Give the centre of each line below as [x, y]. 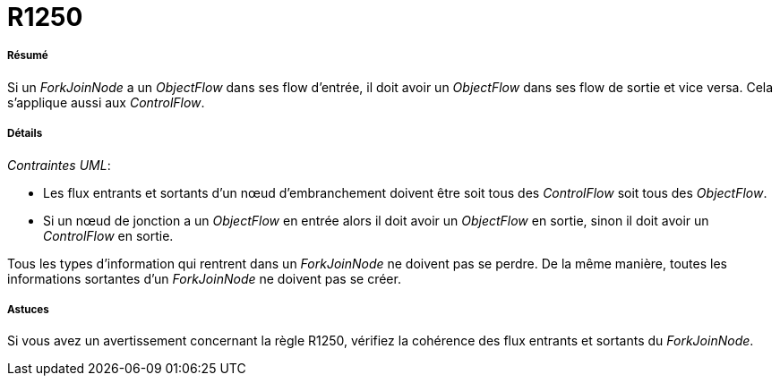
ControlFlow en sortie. [108, 235]
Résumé [28, 56]
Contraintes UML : [59, 165]
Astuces [28, 309]
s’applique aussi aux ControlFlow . [106, 102]
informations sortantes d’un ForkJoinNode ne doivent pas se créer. [204, 278]
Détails [25, 134]
